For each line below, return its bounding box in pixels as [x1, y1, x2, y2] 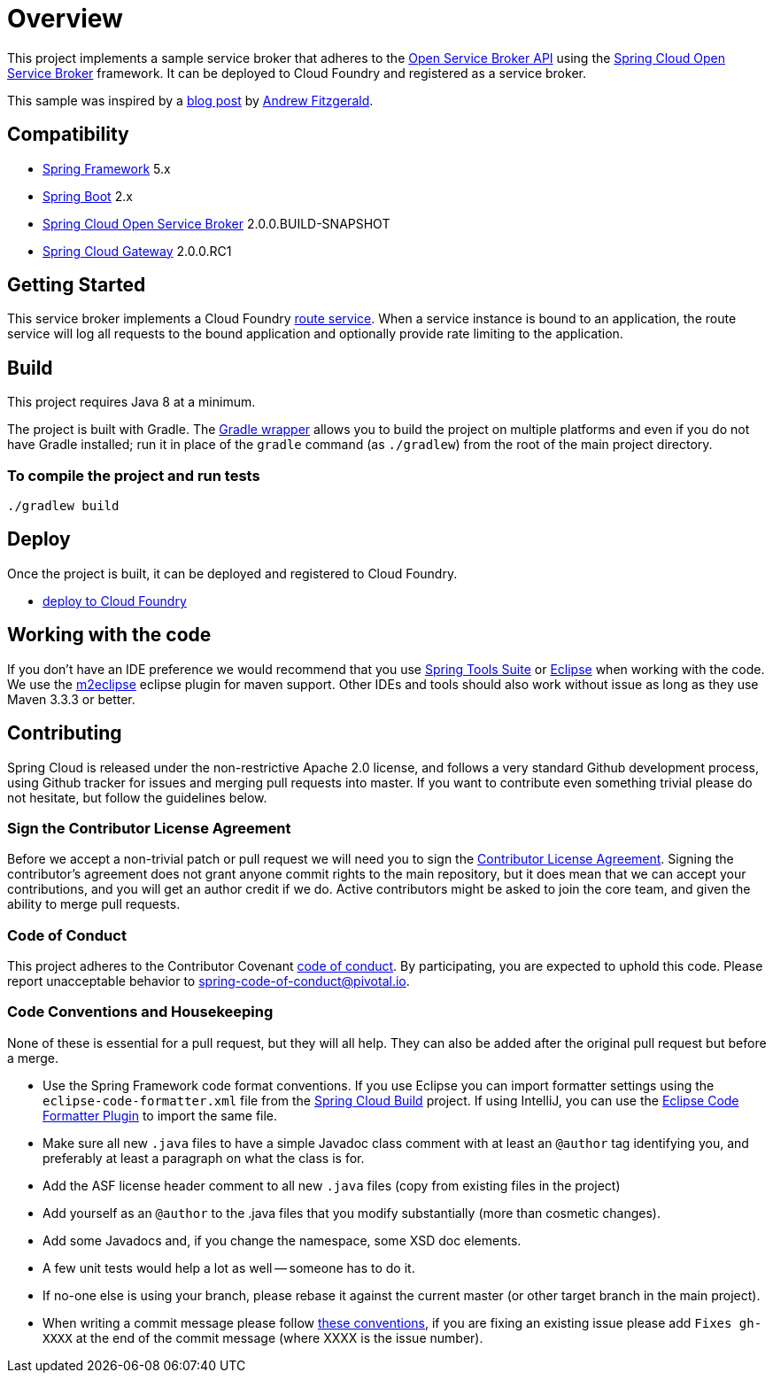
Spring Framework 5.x [43, 160, 171, 176]
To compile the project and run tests [7, 466, 260, 485]
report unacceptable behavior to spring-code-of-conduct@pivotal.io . [7, 973, 410, 989]
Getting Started [7, 274, 146, 297]
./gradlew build [7, 499, 120, 514]
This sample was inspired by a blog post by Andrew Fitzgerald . [7, 92, 374, 108]
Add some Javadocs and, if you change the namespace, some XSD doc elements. [43, 1232, 522, 1248]
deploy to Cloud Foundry [43, 593, 187, 609]
